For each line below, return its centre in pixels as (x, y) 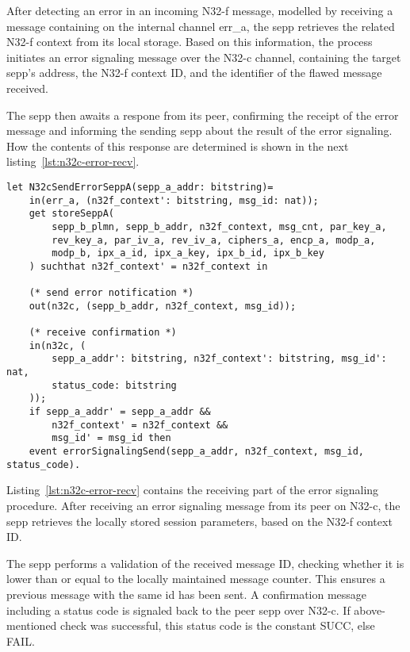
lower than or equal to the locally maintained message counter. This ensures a (196, 579)
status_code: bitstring (114, 385)
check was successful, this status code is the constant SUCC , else (218, 625)
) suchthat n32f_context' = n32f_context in (148, 266)
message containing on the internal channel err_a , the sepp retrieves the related (201, 26)
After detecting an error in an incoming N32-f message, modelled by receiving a (200, 10)
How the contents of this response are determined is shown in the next (178, 146)
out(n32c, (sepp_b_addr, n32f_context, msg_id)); (163, 306)
